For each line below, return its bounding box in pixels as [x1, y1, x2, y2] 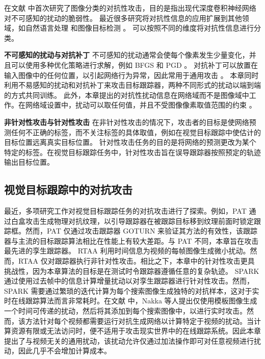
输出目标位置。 [4, 157, 54, 167]
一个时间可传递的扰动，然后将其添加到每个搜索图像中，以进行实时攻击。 [4, 305, 247, 316]
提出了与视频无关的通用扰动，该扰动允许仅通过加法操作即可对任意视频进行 [4, 335, 254, 346]
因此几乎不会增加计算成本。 [18, 345, 111, 356]
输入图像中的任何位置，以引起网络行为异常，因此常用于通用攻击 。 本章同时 [4, 69, 259, 80]
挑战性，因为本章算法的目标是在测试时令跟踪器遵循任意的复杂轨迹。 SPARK [4, 265, 259, 276]
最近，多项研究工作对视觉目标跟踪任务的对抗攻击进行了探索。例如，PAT [4, 206, 247, 216]
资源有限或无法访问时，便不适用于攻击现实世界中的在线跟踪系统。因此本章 [11, 325, 261, 336]
